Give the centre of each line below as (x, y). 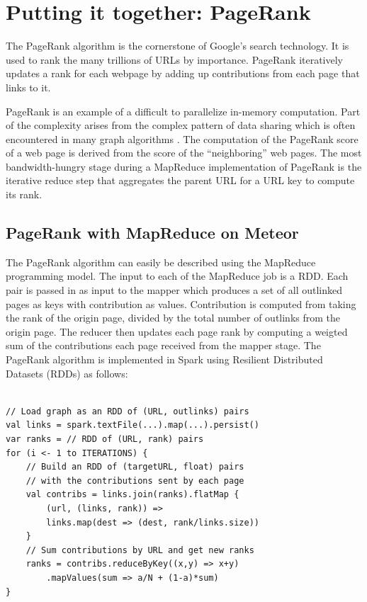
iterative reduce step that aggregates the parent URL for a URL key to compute (180, 180)
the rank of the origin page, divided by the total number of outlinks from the (173, 318)
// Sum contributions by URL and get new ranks (140, 550)
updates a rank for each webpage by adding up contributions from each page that (183, 73)
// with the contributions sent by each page (135, 481)
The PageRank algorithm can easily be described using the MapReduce (161, 262)
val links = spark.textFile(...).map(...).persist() (132, 425)
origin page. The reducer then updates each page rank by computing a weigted (177, 331)
